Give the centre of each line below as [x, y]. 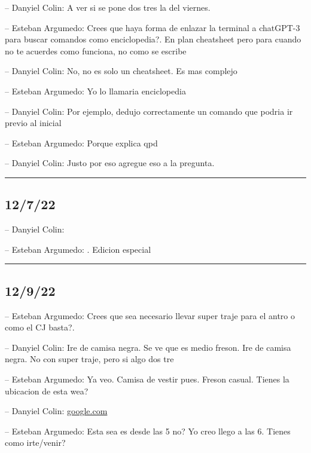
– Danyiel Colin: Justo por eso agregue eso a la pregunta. [110, 163]
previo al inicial [33, 123]
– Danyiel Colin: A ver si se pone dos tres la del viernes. [108, 7]
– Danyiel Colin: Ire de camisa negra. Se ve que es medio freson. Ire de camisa [148, 347]
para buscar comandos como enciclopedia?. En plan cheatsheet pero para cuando [153, 39]
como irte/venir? [35, 443]
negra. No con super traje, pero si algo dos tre [89, 359]
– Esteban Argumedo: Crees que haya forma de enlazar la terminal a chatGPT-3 [153, 27]
